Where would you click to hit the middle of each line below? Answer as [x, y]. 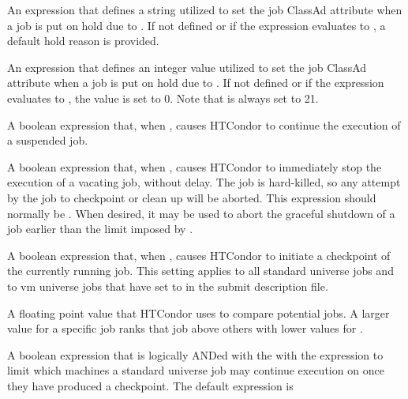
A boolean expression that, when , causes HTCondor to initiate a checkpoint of [199, 255]
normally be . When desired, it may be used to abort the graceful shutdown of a [201, 213]
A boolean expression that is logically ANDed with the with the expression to [195, 354]
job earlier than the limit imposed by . [100, 229]
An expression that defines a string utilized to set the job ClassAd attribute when [205, 9]
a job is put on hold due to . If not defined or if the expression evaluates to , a [197, 25]
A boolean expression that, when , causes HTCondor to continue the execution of [204, 124]
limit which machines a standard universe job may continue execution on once [196, 370]
